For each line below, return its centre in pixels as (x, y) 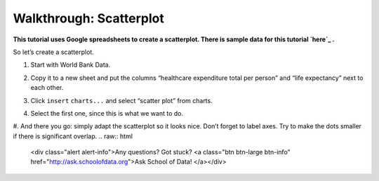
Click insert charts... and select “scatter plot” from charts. (122, 100)
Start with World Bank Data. (71, 65)
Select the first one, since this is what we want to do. (107, 113)
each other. (47, 88)
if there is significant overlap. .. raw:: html (73, 136)
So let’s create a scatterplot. (53, 52)
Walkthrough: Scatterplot (88, 18)
